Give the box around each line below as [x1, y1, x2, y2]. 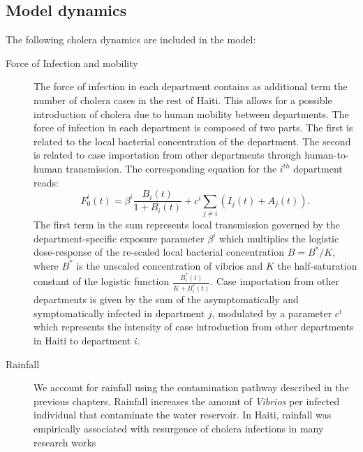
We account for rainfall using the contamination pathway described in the [34, 380, 349, 395]
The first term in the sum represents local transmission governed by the [34, 217, 341, 231]
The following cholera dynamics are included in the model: [6, 32, 256, 47]
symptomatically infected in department [34, 305, 205, 320]
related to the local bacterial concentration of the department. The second [34, 133, 351, 148]
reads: [34, 175, 59, 189]
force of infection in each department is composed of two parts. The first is [34, 120, 353, 135]
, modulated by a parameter [212, 305, 332, 320]
